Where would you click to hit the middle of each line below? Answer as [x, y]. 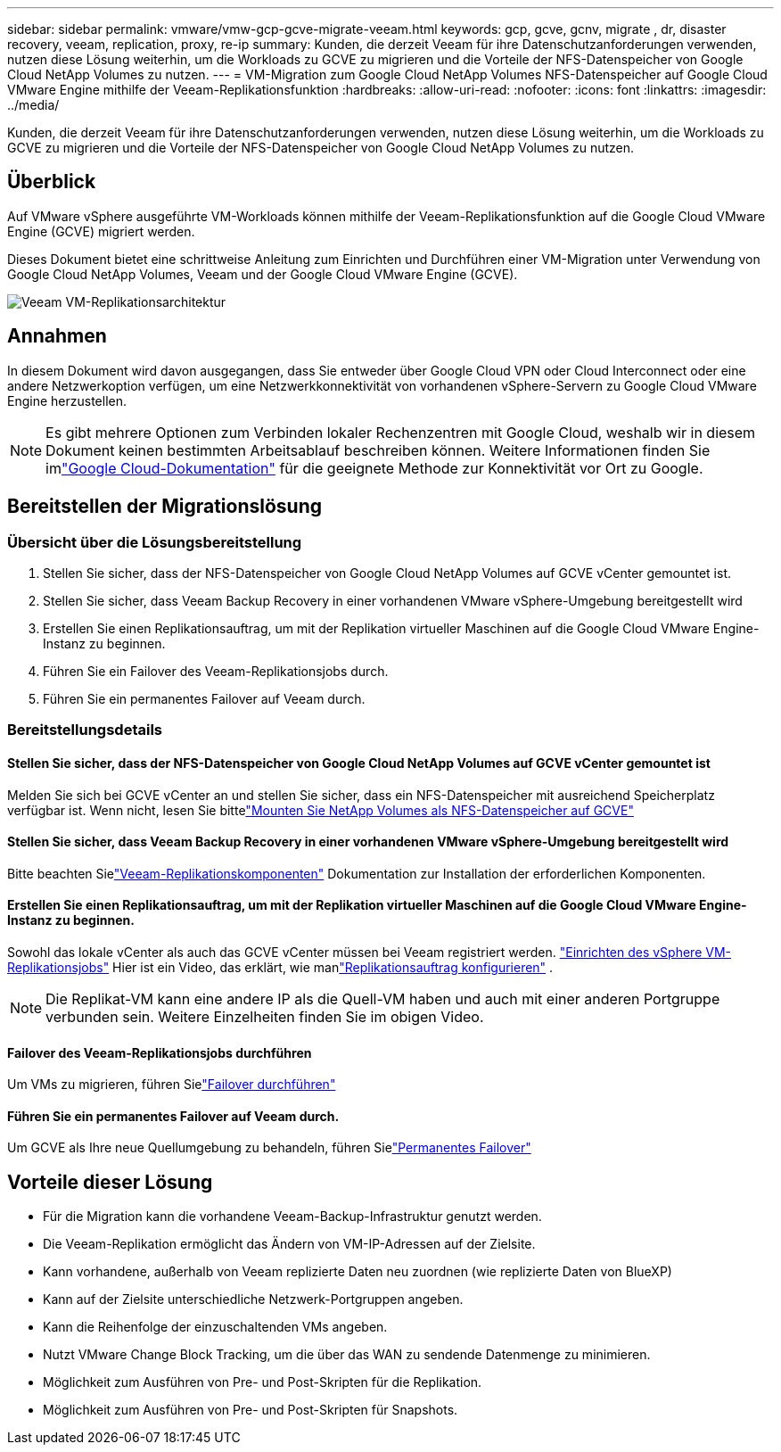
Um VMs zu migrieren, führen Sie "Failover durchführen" [172, 1085]
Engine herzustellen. [67, 400]
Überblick [52, 182]
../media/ [33, 105]
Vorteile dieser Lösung [110, 1182]
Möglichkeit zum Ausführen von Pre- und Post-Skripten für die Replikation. [263, 1382]
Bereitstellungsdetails [85, 730]
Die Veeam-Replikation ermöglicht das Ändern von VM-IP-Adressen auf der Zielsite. [289, 1244]
